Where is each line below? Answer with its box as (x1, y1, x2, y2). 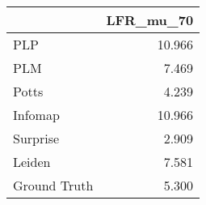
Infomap (13, 105, 60, 124)
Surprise (13, 129, 60, 147)
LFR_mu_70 (106, 11, 194, 29)
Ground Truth (13, 176, 94, 194)
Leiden (13, 152, 51, 171)
